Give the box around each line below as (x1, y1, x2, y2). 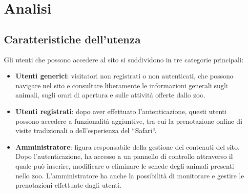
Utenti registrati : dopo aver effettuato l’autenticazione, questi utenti (15, 106, 227, 116)
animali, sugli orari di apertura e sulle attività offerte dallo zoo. (15, 90, 206, 100)
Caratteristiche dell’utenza (4, 31, 141, 46)
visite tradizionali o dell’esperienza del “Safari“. (15, 125, 157, 135)
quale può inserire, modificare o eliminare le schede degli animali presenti (15, 160, 234, 171)
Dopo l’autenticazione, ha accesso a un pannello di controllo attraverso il (15, 151, 233, 161)
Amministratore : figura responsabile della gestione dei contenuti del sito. (15, 141, 240, 152)
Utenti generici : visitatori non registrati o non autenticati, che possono (15, 71, 233, 81)
